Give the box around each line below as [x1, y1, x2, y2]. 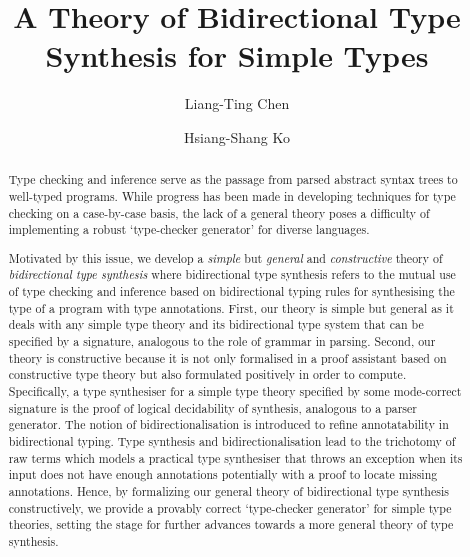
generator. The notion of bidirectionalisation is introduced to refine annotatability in [8, 416, 449, 433]
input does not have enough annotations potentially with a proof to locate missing [8, 466, 438, 483]
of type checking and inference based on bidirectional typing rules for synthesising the [8, 283, 455, 300]
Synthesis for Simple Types [45, 35, 429, 76]
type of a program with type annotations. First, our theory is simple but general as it [8, 299, 454, 316]
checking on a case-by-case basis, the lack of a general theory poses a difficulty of [8, 204, 430, 221]
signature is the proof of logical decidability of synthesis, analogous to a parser [8, 399, 417, 416]
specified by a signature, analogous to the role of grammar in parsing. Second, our [8, 333, 436, 350]
